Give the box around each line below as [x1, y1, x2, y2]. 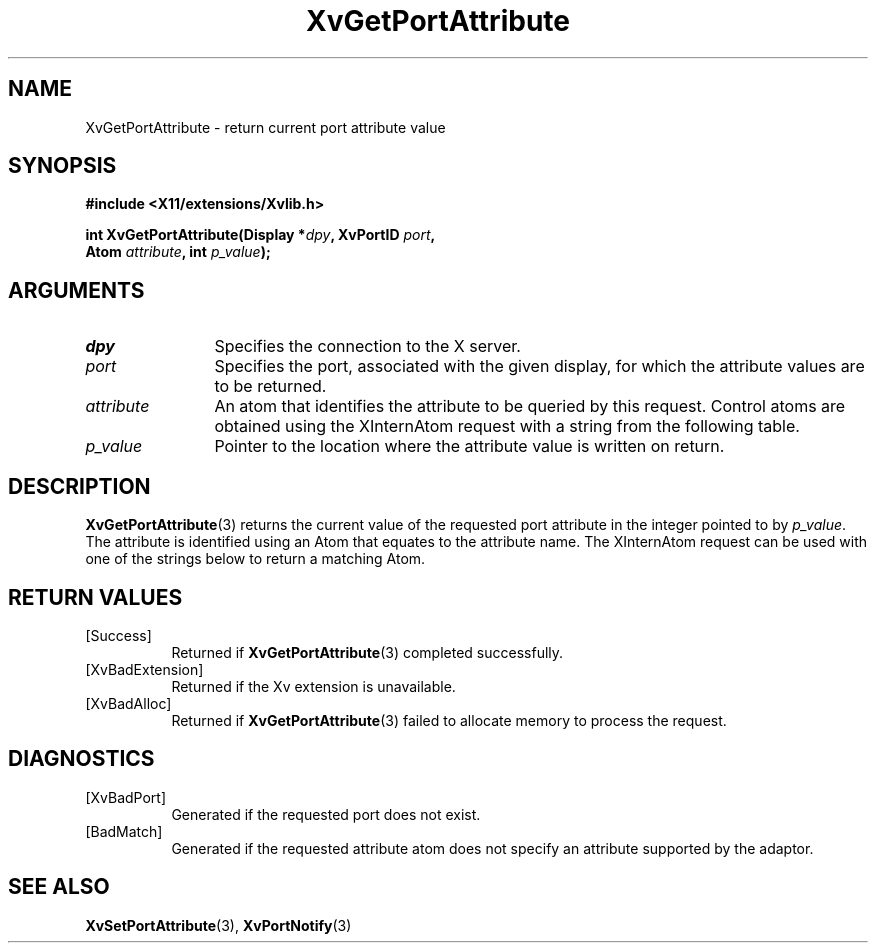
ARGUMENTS [8, 277, 145, 303]
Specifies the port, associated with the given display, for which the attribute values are [214, 356, 865, 377]
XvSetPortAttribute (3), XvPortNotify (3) [85, 916, 352, 934]
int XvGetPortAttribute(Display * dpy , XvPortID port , [85, 226, 436, 244]
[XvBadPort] [85, 788, 167, 806]
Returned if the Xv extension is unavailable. [171, 677, 456, 695]
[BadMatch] [85, 822, 163, 840]
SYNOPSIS [8, 153, 117, 179]
